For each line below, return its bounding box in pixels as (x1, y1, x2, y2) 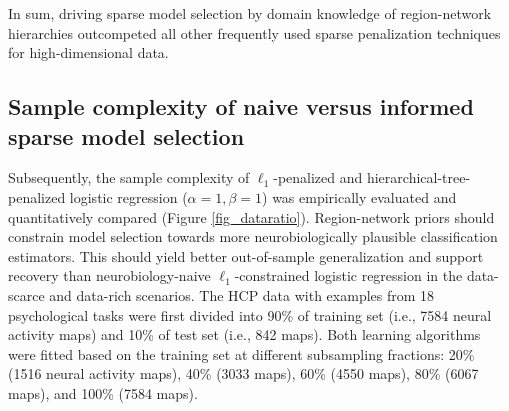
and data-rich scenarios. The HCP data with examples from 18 (49, 284, 435, 305)
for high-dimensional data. (8, 42, 169, 63)
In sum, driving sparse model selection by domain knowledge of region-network (8, 3, 492, 23)
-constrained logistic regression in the (234, 265, 463, 286)
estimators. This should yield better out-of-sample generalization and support (8, 245, 484, 266)
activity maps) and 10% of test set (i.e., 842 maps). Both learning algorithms (8, 324, 481, 345)
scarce (8, 284, 45, 305)
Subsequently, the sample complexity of (8, 167, 250, 188)
